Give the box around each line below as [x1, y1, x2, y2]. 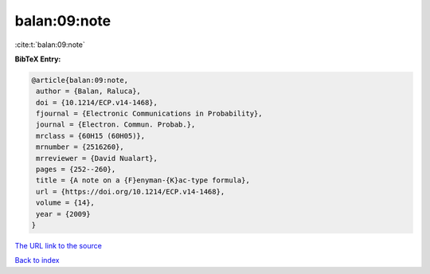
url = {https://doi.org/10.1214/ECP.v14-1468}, [36, 187, 225, 196]
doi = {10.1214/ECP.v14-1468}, [36, 98, 158, 107]
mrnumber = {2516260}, [36, 143, 125, 151]
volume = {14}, [36, 198, 96, 207]
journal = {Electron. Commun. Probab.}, [36, 120, 196, 129]
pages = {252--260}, [36, 165, 116, 174]
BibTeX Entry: [14, 54, 61, 64]
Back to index [14, 256, 60, 265]
